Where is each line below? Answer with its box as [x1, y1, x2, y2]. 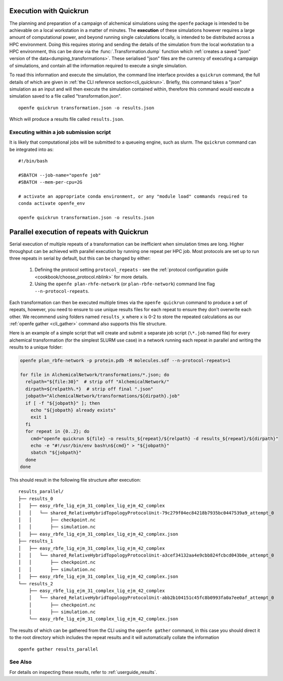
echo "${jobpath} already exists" [30, 407, 116, 413]
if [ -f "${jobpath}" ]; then [25, 400, 101, 406]
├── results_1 [18, 538, 53, 544]
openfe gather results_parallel [18, 646, 99, 652]
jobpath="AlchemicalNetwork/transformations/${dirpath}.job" [25, 393, 180, 399]
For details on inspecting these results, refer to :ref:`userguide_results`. [9, 669, 158, 675]
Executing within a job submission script [9, 129, 111, 136]
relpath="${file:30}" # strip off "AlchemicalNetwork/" [25, 379, 169, 385]
